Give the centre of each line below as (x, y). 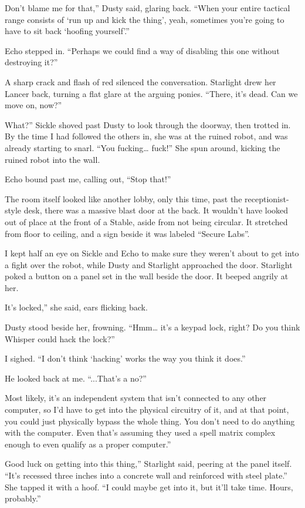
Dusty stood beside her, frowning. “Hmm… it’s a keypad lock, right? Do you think (152, 327)
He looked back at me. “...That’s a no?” (76, 378)
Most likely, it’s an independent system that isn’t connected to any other (136, 398)
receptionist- (267, 198)
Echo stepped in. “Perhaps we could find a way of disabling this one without (142, 50)
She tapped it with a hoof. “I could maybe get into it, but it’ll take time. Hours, (149, 487)
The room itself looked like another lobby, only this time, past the (123, 198)
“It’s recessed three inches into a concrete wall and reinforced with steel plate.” (146, 475)
